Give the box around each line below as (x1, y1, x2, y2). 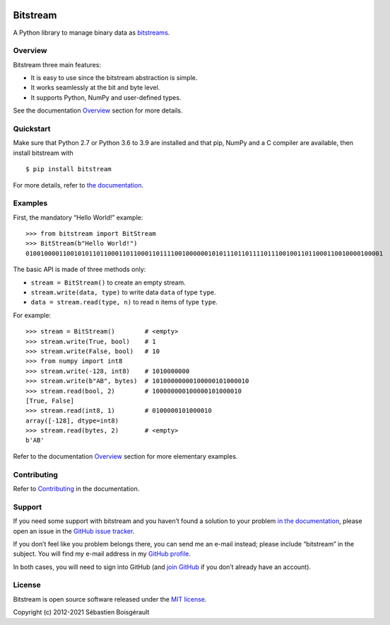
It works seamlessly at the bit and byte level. (30, 84, 160, 92)
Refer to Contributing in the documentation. (13, 485, 140, 493)
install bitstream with (13, 149, 73, 157)
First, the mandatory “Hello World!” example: (13, 213, 143, 222)
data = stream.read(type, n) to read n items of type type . (30, 298, 218, 306)
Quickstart (13, 124, 51, 134)
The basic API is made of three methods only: (13, 265, 146, 274)
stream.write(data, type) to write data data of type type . (30, 288, 217, 297)
